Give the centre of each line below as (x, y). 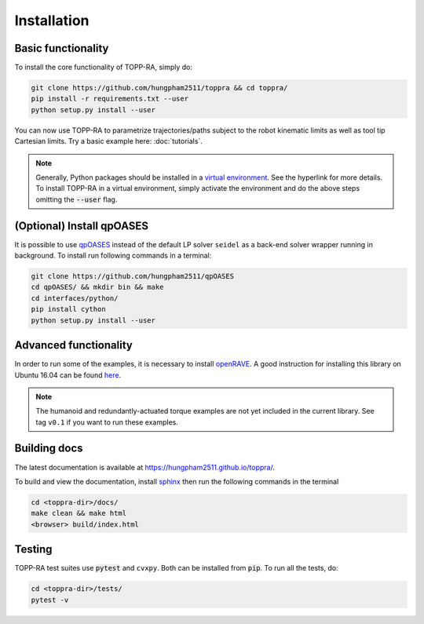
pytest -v (50, 600)
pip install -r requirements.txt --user (110, 99)
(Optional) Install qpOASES (82, 226)
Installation (52, 20)
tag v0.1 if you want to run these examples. (107, 422)
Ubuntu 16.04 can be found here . (68, 375)
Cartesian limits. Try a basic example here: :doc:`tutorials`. (109, 141)
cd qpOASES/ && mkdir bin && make (97, 287)
